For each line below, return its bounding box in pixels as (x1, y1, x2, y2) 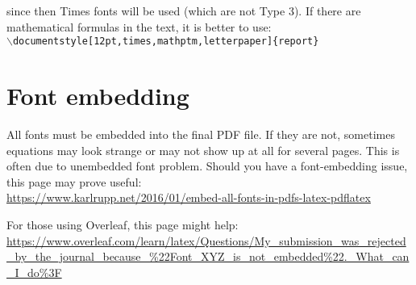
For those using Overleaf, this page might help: (6, 216, 239, 233)
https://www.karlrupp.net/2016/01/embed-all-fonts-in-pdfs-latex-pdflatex (6, 189, 371, 206)
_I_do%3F (6, 263, 62, 280)
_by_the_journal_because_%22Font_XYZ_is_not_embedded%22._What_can (6, 248, 410, 265)
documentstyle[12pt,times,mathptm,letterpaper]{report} (12, 36, 319, 48)
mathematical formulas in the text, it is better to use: (6, 18, 272, 35)
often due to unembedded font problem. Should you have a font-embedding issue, (6, 157, 408, 174)
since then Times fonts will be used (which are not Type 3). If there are (6, 2, 361, 19)
